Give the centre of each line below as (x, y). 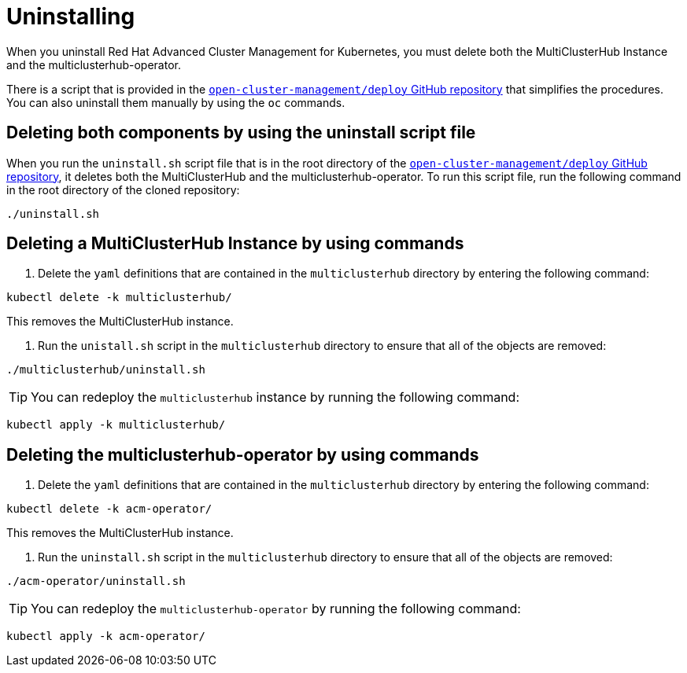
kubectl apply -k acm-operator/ (106, 636)
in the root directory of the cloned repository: (123, 189)
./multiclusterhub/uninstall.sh (106, 370)
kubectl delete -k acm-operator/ (109, 509)
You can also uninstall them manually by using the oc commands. (176, 102)
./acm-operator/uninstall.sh (96, 581)
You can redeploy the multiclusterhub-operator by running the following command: (276, 609)
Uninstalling (71, 17)
